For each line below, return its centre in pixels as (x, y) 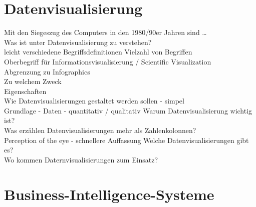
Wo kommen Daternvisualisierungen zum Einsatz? (81, 159)
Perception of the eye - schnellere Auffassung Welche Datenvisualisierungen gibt (126, 140)
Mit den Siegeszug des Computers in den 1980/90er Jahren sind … (105, 32)
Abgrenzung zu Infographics (47, 71)
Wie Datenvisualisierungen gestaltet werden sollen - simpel (94, 101)
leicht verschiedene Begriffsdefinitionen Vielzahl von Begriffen (98, 52)
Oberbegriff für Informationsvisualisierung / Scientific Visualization (108, 61)
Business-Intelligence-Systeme (109, 194)
